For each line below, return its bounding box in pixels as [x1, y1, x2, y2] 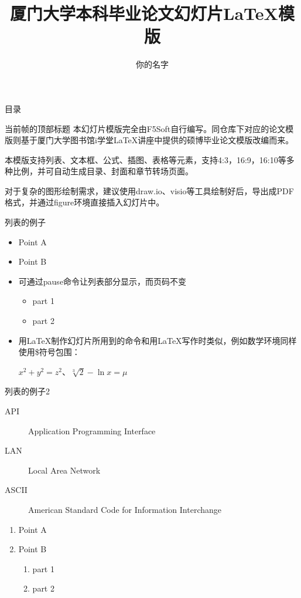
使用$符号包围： [18, 346, 80, 358]
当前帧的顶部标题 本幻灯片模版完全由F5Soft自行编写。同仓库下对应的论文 [5, 122, 286, 134]
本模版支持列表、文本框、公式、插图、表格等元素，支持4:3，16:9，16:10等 [5, 153, 286, 165]
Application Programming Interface [28, 424, 156, 437]
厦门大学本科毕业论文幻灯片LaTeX [10, 1, 278, 25]
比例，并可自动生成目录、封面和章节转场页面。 [12, 165, 193, 177]
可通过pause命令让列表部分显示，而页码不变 [18, 275, 187, 287]
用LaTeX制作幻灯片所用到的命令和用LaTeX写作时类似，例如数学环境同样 [18, 334, 297, 346]
